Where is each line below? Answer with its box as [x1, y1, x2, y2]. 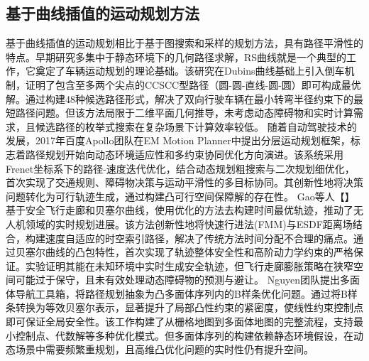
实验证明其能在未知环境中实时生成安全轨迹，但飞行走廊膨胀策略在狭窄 [25, 258, 353, 273]
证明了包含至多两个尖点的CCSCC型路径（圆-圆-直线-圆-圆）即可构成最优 [25, 77, 361, 92]
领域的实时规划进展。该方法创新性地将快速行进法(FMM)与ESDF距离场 [25, 216, 353, 231]
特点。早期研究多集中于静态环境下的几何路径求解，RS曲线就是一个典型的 [6, 49, 347, 64]
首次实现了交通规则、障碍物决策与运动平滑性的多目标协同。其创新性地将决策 [6, 175, 363, 190]
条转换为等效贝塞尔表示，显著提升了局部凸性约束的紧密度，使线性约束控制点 [6, 300, 363, 315]
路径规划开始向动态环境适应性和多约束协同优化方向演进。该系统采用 [25, 146, 343, 161]
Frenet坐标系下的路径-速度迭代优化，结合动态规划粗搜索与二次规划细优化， [6, 161, 355, 176]
